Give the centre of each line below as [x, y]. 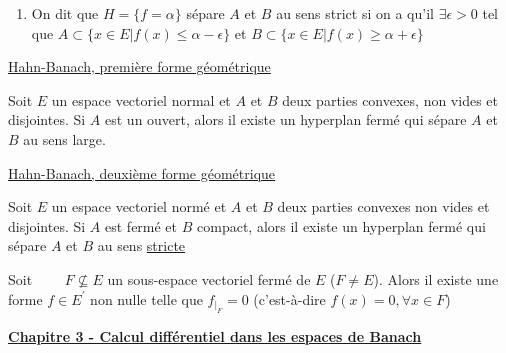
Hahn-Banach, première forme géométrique [139, 66]
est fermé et [141, 225]
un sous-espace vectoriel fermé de [209, 278]
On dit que [65, 13]
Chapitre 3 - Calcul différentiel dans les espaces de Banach [215, 335]
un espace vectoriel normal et [141, 99]
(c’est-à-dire [289, 298]
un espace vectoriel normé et [139, 206]
